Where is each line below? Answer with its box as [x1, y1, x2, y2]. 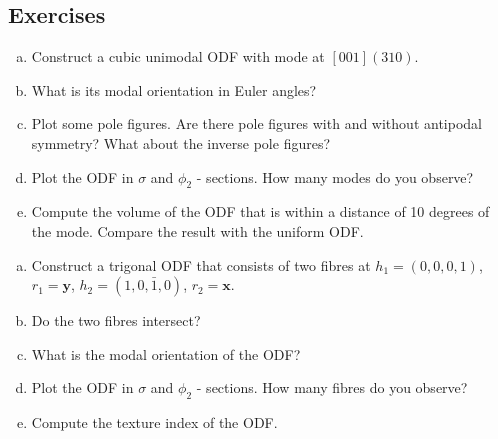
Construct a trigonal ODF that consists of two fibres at [31, 254, 371, 275]
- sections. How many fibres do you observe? [196, 377, 468, 398]
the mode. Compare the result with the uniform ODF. [31, 220, 364, 241]
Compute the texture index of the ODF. [31, 412, 278, 433]
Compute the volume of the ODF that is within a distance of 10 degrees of [31, 201, 490, 222]
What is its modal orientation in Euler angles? [31, 79, 317, 100]
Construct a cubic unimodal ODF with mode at [31, 46, 325, 67]
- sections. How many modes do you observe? [196, 166, 474, 187]
